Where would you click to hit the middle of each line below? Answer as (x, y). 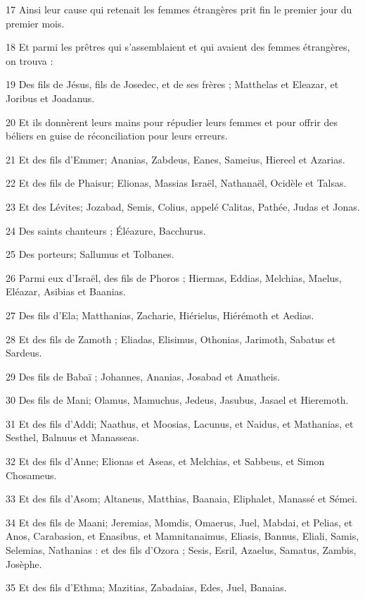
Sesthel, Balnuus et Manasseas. (72, 437)
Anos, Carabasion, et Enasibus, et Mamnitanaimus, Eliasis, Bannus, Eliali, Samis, (182, 536)
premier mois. (35, 23)
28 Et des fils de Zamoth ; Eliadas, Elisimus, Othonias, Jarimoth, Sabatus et (171, 339)
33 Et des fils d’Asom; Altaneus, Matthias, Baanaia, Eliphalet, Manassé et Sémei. (182, 499)
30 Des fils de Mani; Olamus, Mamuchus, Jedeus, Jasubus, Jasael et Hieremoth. (177, 400)
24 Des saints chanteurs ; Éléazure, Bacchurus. (106, 230)
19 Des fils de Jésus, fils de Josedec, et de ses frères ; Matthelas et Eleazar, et (172, 84)
